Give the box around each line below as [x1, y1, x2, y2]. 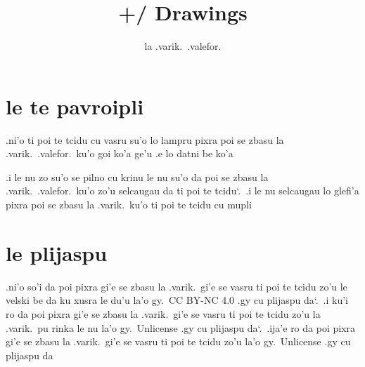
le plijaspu [6, 238, 108, 267]
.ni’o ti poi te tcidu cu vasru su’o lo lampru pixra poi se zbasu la [6, 132, 284, 147]
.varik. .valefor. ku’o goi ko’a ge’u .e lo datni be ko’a [6, 146, 233, 161]
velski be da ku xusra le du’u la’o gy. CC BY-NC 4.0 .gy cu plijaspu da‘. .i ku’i [6, 293, 349, 307]
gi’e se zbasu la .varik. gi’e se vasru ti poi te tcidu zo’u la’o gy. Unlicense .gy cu [6, 334, 351, 349]
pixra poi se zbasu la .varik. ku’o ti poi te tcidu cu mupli [6, 197, 252, 212]
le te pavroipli [6, 91, 144, 120]
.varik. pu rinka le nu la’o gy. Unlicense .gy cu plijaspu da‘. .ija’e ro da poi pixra [6, 320, 356, 335]
